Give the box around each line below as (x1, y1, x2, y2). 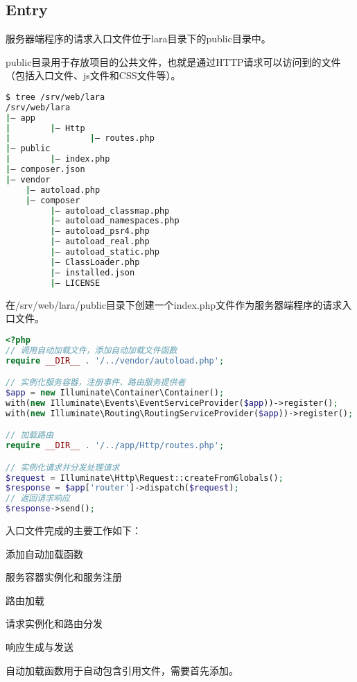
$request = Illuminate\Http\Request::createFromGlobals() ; (6, 472, 284, 483)
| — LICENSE (50, 278, 101, 288)
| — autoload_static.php (50, 247, 159, 257)
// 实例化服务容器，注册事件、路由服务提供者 (6, 377, 186, 388)
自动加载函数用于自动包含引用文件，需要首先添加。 (6, 663, 238, 677)
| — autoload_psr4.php (50, 226, 150, 237)
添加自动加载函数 (6, 546, 83, 561)
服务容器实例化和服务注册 (6, 570, 122, 584)
